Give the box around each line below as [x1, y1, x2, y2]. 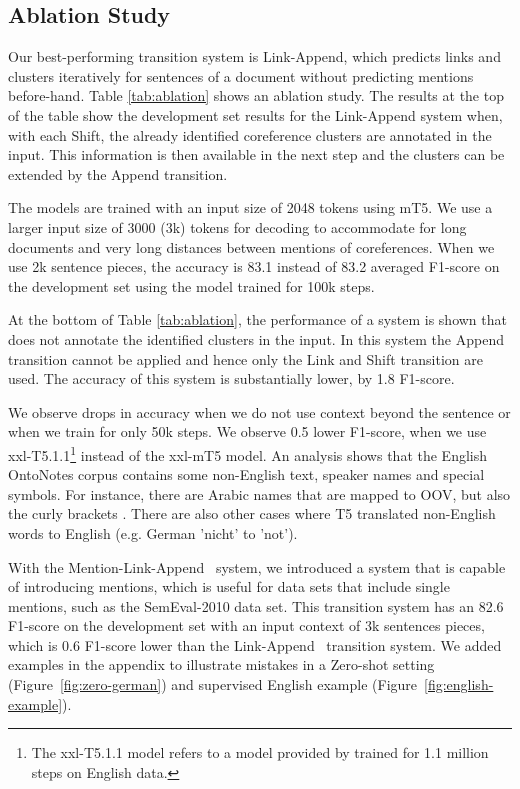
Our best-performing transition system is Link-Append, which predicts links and [8, 46, 501, 67]
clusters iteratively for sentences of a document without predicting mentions [8, 65, 474, 86]
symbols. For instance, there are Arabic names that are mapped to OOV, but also [8, 483, 511, 504]
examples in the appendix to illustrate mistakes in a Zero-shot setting [8, 654, 435, 675]
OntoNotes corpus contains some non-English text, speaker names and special [8, 464, 485, 485]
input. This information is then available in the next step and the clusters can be [8, 144, 505, 165]
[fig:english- [424, 674, 494, 695]
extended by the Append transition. [8, 163, 228, 184]
